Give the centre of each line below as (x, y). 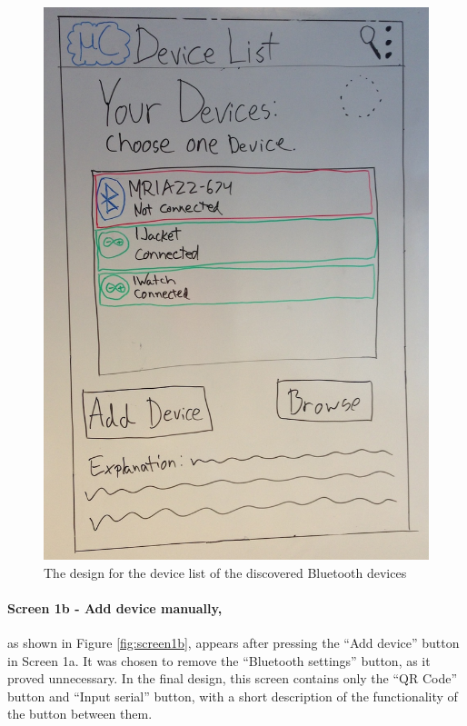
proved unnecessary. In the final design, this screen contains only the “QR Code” (233, 678)
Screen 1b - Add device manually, (115, 607)
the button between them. (80, 714)
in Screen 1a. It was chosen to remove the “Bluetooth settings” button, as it (219, 660)
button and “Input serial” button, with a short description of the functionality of (233, 696)
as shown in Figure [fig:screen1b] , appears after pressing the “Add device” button (233, 643)
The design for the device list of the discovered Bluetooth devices (225, 572)
